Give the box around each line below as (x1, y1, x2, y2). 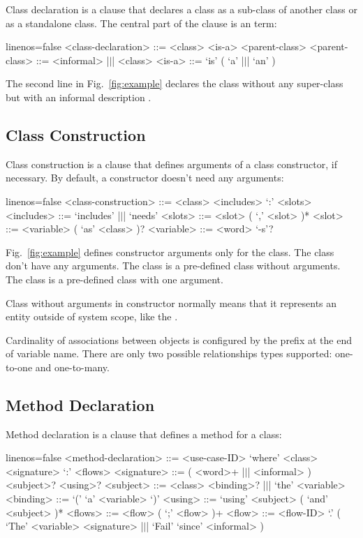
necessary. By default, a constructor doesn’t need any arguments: (6, 170, 284, 185)
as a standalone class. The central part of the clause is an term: (6, 15, 277, 30)
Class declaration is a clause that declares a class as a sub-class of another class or (6, 2, 357, 16)
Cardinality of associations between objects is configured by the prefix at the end (6, 332, 352, 347)
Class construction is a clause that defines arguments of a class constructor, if (6, 156, 337, 171)
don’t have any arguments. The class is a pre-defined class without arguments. (6, 258, 341, 273)
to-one (6, 359, 33, 374)
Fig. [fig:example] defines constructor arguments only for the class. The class (6, 244, 334, 259)
